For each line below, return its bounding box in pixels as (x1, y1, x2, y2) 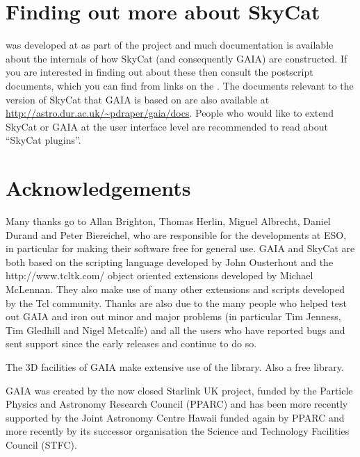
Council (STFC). (6, 437, 77, 451)
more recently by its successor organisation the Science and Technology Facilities (6, 424, 350, 438)
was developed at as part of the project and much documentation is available (6, 38, 334, 52)
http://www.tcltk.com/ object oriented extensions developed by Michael (6, 268, 313, 283)
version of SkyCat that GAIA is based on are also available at (6, 92, 270, 106)
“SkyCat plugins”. (6, 133, 81, 147)
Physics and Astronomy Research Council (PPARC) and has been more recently (6, 397, 348, 411)
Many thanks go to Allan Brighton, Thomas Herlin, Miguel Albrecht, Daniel (6, 214, 331, 228)
